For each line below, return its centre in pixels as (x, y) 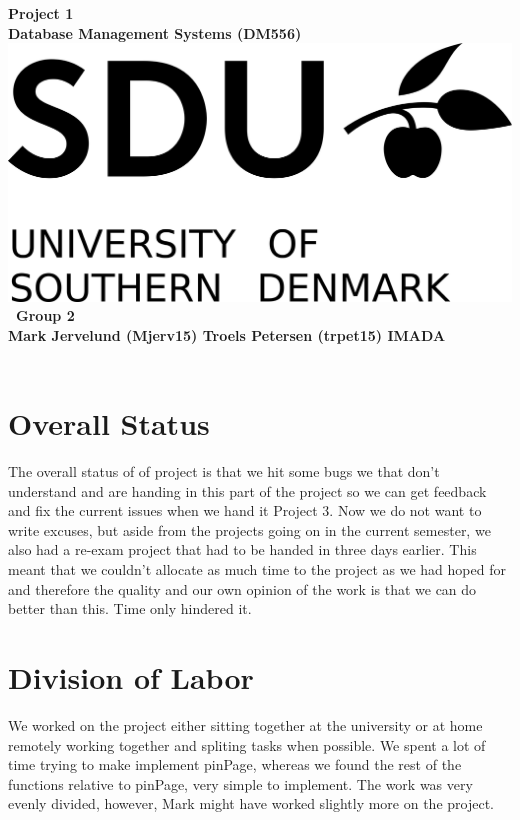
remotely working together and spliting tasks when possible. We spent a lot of (247, 744)
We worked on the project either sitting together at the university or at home (245, 724)
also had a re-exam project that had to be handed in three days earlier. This (242, 549)
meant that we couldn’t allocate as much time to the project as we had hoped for (257, 569)
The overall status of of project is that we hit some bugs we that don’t (224, 471)
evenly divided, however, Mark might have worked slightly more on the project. (251, 803)
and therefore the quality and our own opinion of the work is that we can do (242, 588)
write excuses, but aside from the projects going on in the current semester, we (249, 529)
